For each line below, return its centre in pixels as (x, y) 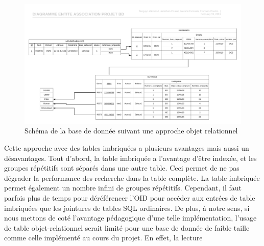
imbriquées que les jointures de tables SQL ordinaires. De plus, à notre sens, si (127, 208)
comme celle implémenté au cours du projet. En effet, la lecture (103, 238)
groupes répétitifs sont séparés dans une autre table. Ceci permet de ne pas (122, 168)
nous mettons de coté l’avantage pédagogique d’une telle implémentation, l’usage (130, 218)
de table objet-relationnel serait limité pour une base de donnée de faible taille (127, 227)
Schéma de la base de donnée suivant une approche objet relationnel (131, 131)
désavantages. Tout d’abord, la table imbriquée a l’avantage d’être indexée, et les (130, 158)
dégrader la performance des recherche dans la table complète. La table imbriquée (132, 177)
